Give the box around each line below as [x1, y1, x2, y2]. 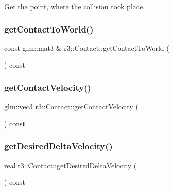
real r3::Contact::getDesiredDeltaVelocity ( [4, 160, 137, 170]
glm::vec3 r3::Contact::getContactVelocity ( [4, 101, 139, 112]
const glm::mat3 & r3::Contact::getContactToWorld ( [4, 42, 169, 53]
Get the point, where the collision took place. [4, 1, 145, 11]
